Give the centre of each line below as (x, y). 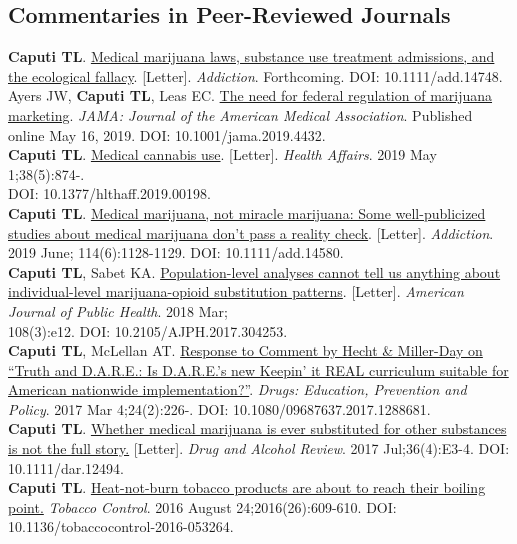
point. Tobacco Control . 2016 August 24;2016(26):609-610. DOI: (202, 506)
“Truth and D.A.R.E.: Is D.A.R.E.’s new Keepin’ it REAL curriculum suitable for (258, 369)
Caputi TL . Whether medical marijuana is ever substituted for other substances (257, 428)
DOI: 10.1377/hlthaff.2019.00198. (109, 193)
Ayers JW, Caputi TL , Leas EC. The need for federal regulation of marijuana (250, 95)
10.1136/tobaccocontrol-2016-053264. (121, 526)
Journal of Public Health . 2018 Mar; (118, 310)
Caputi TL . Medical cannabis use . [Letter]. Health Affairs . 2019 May (222, 154)
